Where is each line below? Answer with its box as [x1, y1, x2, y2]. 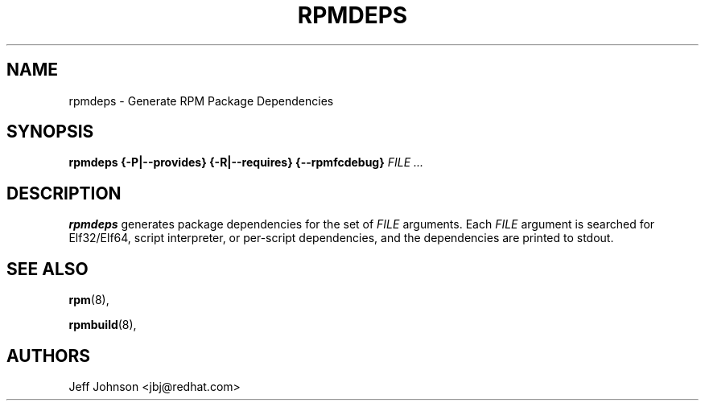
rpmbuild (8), [68, 318, 137, 332]
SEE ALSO [6, 258, 89, 279]
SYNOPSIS [6, 121, 94, 142]
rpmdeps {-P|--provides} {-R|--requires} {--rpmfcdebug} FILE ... [68, 155, 424, 170]
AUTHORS [6, 345, 91, 366]
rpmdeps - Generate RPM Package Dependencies [68, 93, 334, 108]
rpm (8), [68, 293, 109, 307]
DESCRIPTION [6, 183, 122, 203]
